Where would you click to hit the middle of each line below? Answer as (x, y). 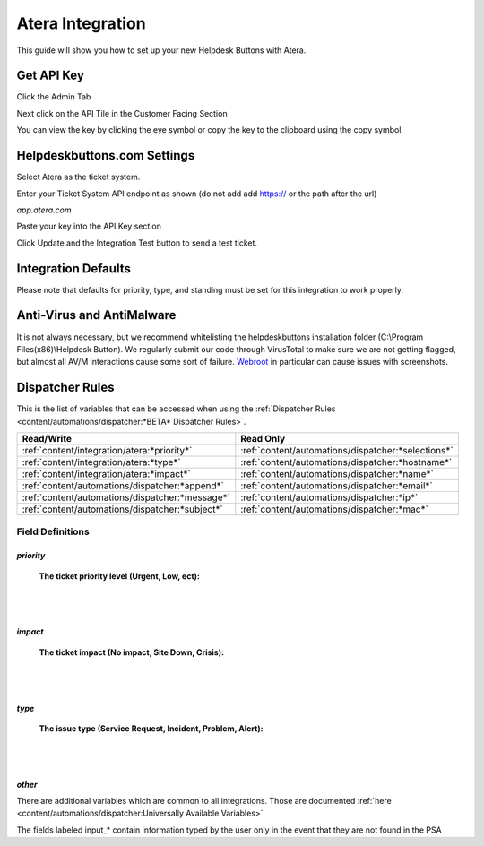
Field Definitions (53, 531)
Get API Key (51, 76)
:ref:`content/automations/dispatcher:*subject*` (122, 509)
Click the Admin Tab (54, 97)
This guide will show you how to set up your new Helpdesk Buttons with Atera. (161, 50)
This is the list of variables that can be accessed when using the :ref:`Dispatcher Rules (176, 409)
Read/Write (47, 438)
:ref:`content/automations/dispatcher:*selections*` (347, 450)
